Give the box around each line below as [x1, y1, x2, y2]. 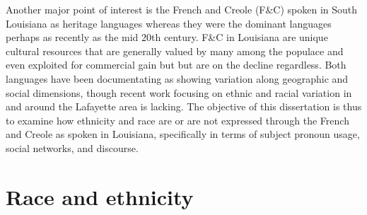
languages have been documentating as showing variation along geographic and [6, 71, 349, 86]
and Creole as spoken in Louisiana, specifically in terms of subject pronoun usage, [6, 127, 360, 141]
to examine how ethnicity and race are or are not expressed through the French [6, 112, 349, 127]
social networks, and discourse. [6, 140, 139, 155]
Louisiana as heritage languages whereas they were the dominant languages [6, 16, 332, 30]
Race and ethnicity [6, 182, 194, 211]
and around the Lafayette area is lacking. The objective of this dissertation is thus [6, 99, 362, 114]
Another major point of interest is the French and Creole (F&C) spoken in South [6, 2, 358, 16]
